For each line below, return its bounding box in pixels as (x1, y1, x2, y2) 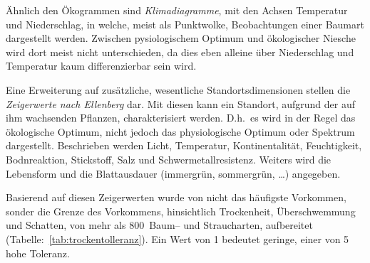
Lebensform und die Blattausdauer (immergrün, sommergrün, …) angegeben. (6, 166, 341, 181)
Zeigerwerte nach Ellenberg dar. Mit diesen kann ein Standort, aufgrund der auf (6, 96, 355, 111)
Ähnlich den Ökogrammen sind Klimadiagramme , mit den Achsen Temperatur (6, 3, 348, 17)
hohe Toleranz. (6, 245, 70, 260)
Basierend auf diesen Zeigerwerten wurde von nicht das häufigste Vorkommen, (6, 190, 346, 205)
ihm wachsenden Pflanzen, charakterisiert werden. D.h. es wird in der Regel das (6, 110, 356, 125)
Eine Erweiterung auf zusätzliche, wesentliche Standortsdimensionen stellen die (6, 82, 351, 97)
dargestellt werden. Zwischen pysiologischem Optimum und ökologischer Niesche (6, 31, 356, 45)
